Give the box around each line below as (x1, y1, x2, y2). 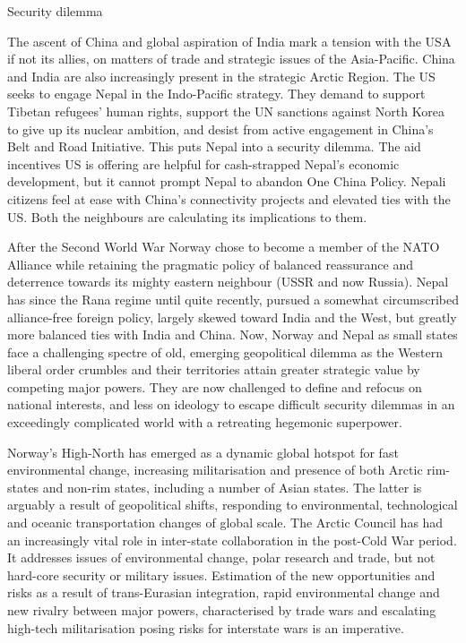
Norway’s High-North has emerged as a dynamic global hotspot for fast (7, 442, 399, 461)
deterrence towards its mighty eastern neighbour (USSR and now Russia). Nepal (7, 272, 449, 291)
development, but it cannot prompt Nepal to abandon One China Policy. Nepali (7, 172, 446, 191)
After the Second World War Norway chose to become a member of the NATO (7, 237, 440, 256)
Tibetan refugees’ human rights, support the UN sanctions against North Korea (7, 101, 444, 120)
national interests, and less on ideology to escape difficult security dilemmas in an (7, 395, 455, 414)
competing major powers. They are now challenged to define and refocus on (7, 377, 422, 396)
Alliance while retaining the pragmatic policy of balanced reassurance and (7, 254, 413, 273)
